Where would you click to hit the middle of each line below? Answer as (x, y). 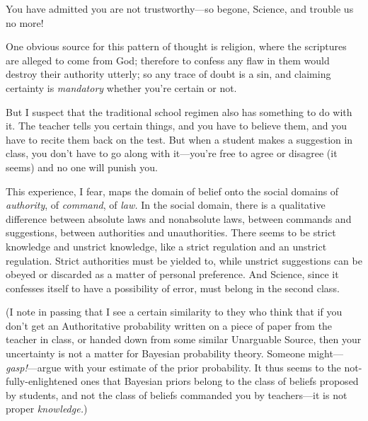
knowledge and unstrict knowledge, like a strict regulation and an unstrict (166, 246)
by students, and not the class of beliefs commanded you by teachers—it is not (177, 394)
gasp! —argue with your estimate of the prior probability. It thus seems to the (173, 367)
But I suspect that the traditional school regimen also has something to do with (179, 111)
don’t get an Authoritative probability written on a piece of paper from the (169, 325)
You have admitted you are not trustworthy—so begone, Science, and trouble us (180, 8)
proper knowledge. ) (47, 409)
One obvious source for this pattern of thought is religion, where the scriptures (176, 46)
